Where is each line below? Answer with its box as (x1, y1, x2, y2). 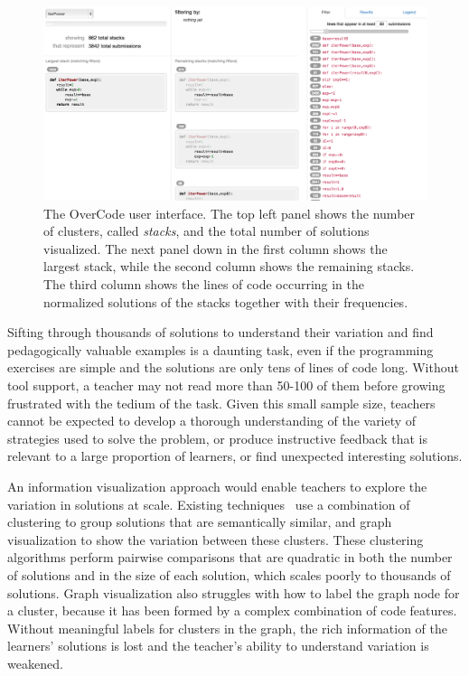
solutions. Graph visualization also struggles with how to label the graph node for (7, 583, 460, 602)
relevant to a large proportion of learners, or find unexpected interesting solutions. (7, 446, 463, 465)
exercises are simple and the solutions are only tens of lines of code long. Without (7, 358, 459, 377)
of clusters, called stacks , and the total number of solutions (43, 221, 370, 240)
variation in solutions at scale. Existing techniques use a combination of (7, 494, 410, 513)
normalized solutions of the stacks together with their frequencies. (43, 292, 408, 311)
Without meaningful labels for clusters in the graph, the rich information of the (7, 618, 447, 637)
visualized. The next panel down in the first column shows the (43, 239, 388, 258)
